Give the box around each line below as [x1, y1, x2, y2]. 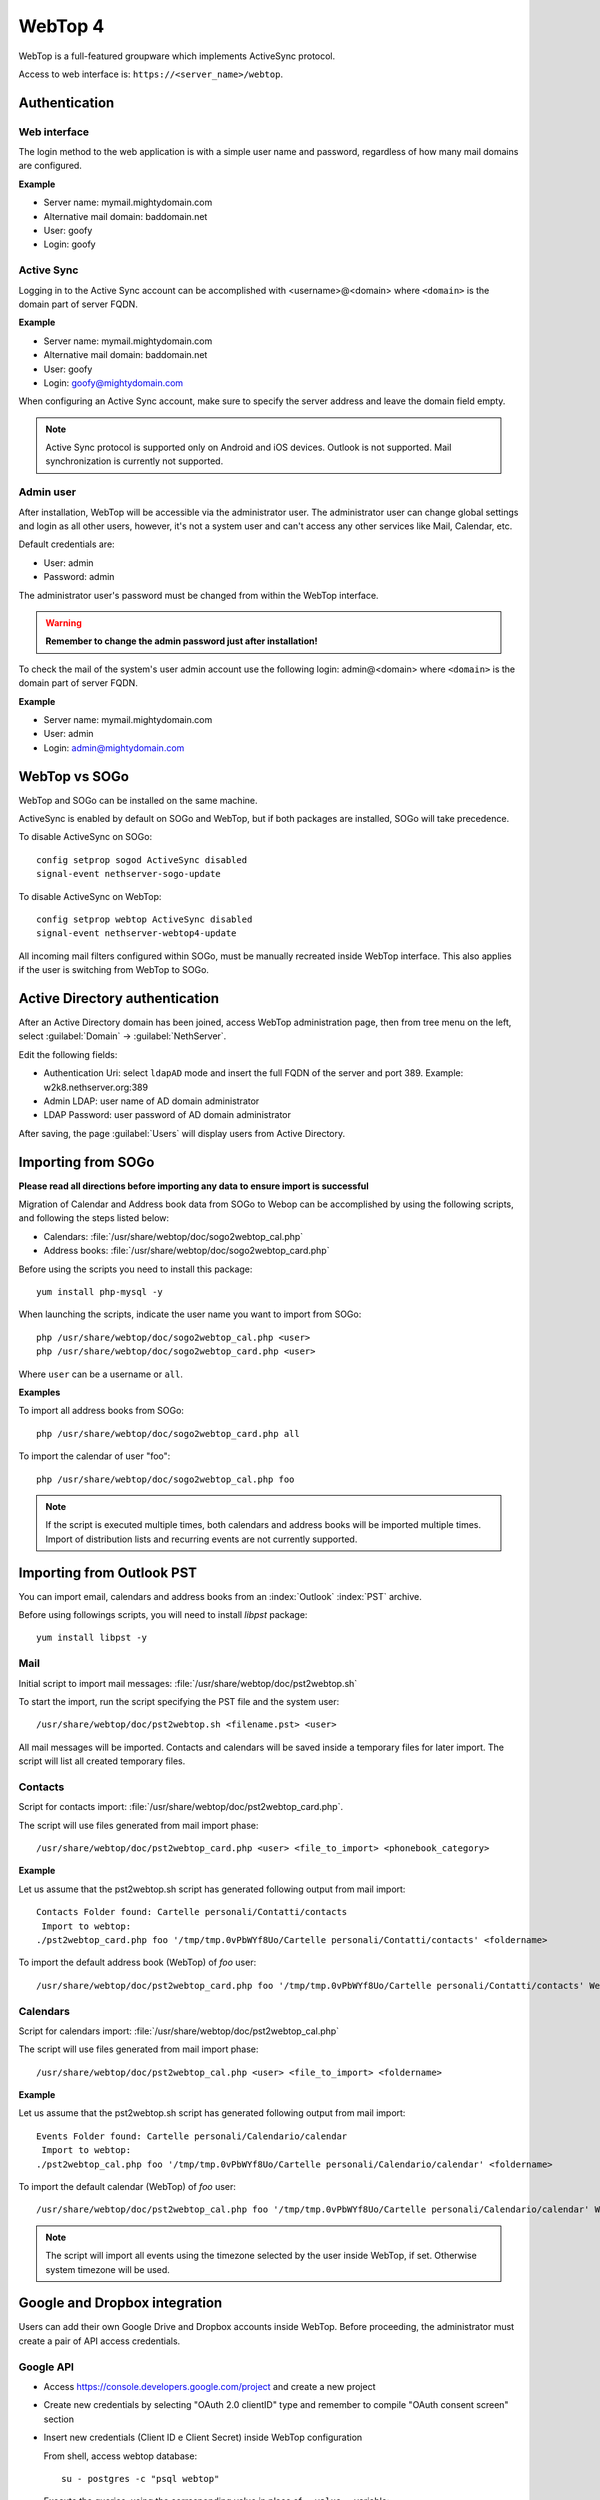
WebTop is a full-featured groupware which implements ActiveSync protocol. [18, 50, 336, 62]
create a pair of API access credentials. [18, 2335, 181, 2347]
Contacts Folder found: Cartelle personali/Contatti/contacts [36, 1906, 348, 1918]
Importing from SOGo [18, 1153, 155, 1170]
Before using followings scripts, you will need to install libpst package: [18, 1609, 308, 1620]
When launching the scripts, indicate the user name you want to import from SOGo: [18, 1308, 362, 1320]
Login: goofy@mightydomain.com [43, 376, 184, 389]
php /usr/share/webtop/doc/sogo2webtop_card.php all [36, 1428, 300, 1439]
